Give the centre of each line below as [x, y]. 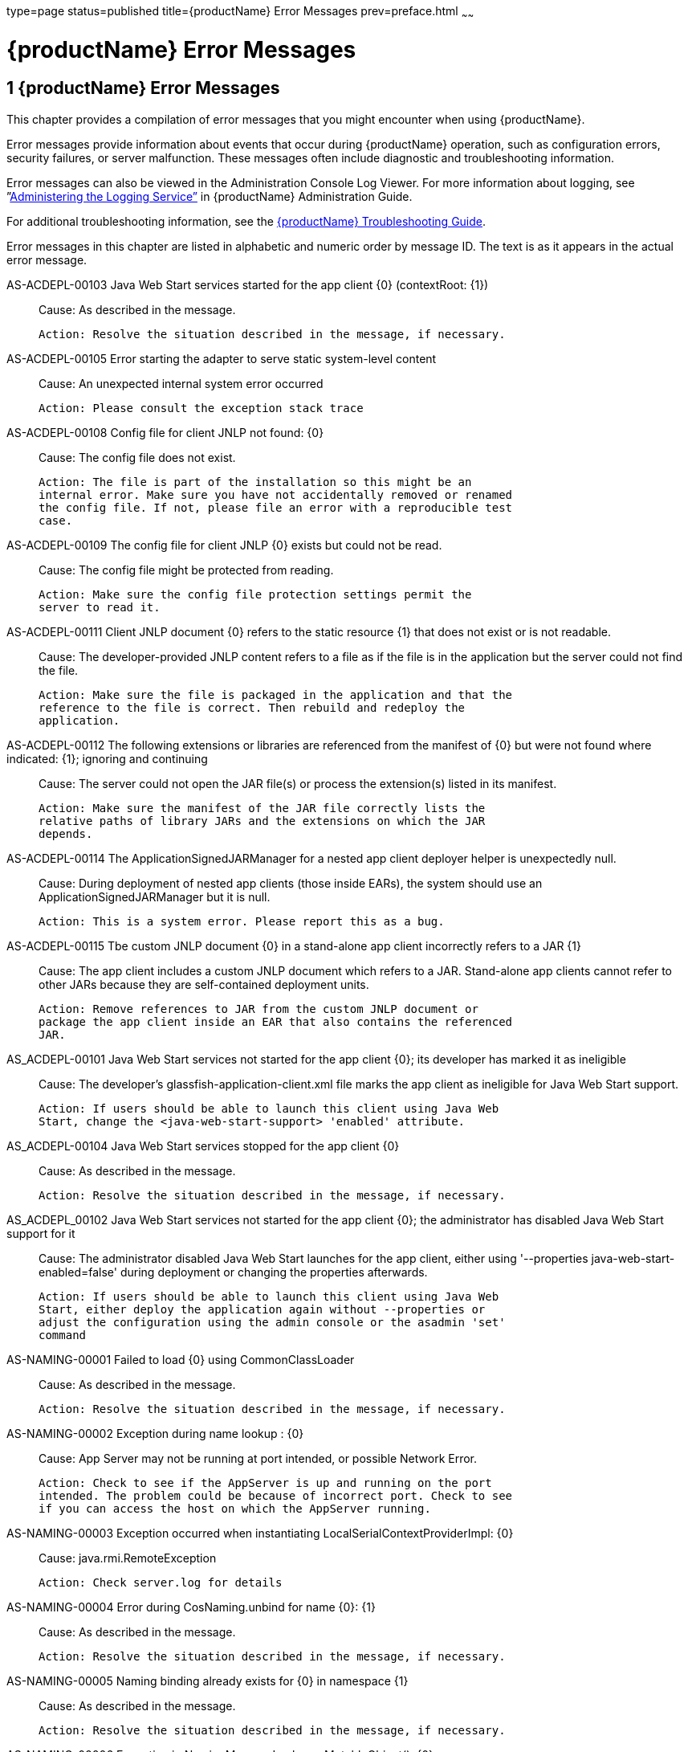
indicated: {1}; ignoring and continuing [107, 758]
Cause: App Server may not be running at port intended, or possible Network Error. [258, 1458]
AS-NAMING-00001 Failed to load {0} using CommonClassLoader [181, 1359]
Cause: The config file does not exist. [137, 457]
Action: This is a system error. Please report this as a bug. [242, 921]
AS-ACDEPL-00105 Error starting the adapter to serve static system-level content [222, 358]
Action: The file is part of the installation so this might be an [255, 482]
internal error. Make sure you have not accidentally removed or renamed [276, 494]
